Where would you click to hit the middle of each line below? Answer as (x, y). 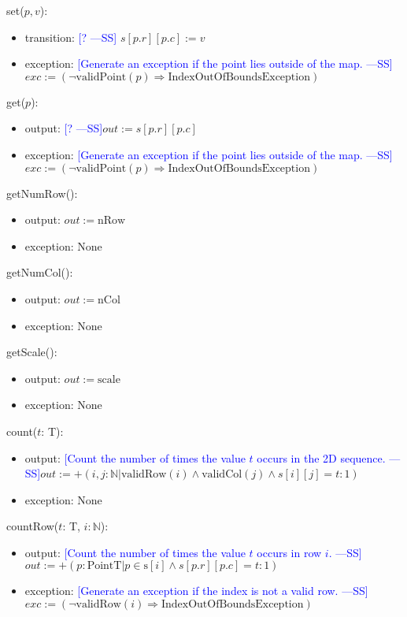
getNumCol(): (40, 272)
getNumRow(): (42, 193)
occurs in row (289, 552)
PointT (104, 566)
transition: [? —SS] (71, 37)
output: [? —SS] (64, 128)
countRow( (33, 526)
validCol (222, 475)
